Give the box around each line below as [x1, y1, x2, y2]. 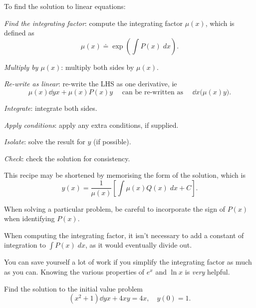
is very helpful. [185, 266, 230, 277]
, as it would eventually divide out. [85, 240, 192, 250]
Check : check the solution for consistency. [4, 153, 130, 163]
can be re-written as [122, 88, 183, 96]
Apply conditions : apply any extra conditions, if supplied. [4, 119, 179, 130]
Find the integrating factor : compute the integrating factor [4, 17, 183, 28]
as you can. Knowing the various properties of [4, 266, 145, 277]
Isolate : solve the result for [4, 136, 85, 147]
